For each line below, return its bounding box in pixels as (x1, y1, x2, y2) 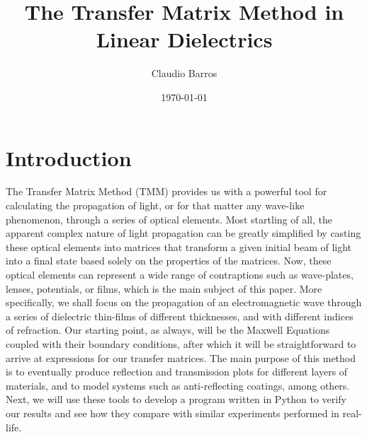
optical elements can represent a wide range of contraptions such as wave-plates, (6, 267, 354, 281)
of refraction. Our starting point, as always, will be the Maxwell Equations (6, 322, 330, 337)
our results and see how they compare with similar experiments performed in (6, 405, 339, 420)
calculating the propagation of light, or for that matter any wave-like (6, 198, 305, 213)
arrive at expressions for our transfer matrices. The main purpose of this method (6, 350, 356, 365)
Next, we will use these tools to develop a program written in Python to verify (6, 392, 346, 407)
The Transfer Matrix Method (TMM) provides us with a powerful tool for (6, 184, 327, 199)
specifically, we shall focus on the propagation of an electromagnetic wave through (6, 295, 362, 310)
